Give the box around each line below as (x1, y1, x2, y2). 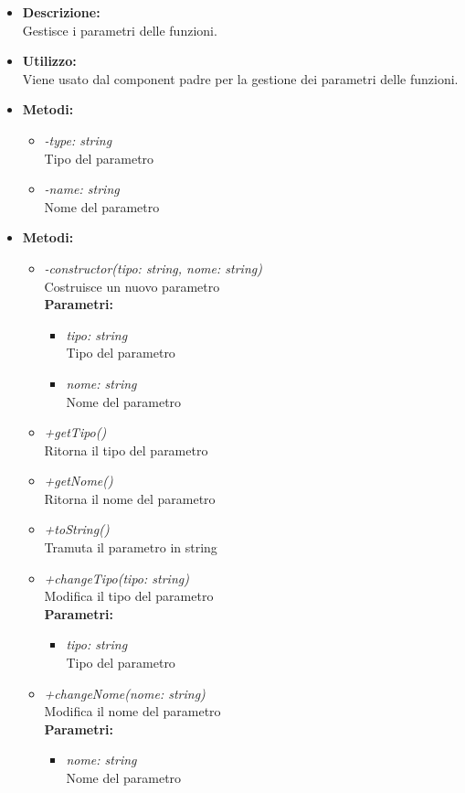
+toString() (44, 520, 110, 539)
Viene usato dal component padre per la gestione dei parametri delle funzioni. (22, 69, 459, 88)
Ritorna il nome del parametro (44, 488, 216, 508)
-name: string (44, 179, 120, 198)
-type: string (44, 130, 112, 149)
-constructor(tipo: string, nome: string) (44, 258, 262, 277)
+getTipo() (44, 423, 107, 442)
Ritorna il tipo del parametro (44, 440, 208, 459)
